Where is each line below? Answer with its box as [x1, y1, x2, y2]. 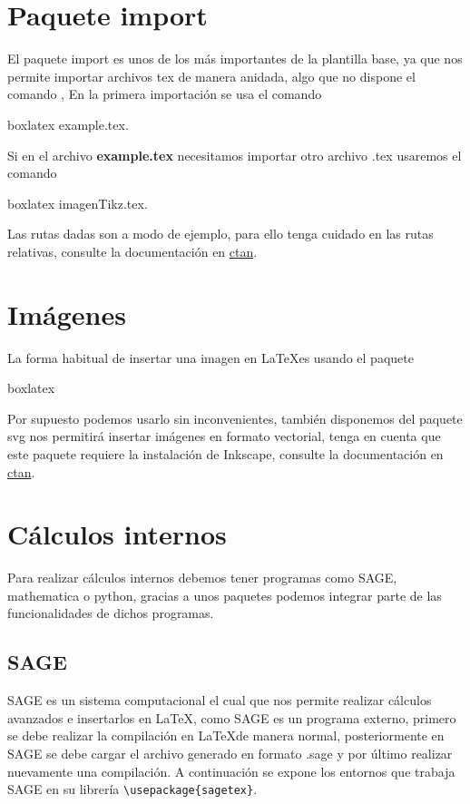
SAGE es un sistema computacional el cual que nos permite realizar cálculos [7, 691, 432, 710]
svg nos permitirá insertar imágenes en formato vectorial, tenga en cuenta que [7, 427, 441, 446]
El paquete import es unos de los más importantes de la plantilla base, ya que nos [7, 49, 463, 68]
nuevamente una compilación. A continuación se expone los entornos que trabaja [7, 761, 455, 780]
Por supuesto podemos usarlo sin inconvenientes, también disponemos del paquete [7, 408, 463, 427]
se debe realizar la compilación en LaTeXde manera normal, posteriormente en [7, 726, 445, 745]
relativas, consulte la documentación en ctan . [7, 241, 258, 260]
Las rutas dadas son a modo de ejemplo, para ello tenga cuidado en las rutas [7, 224, 434, 243]
